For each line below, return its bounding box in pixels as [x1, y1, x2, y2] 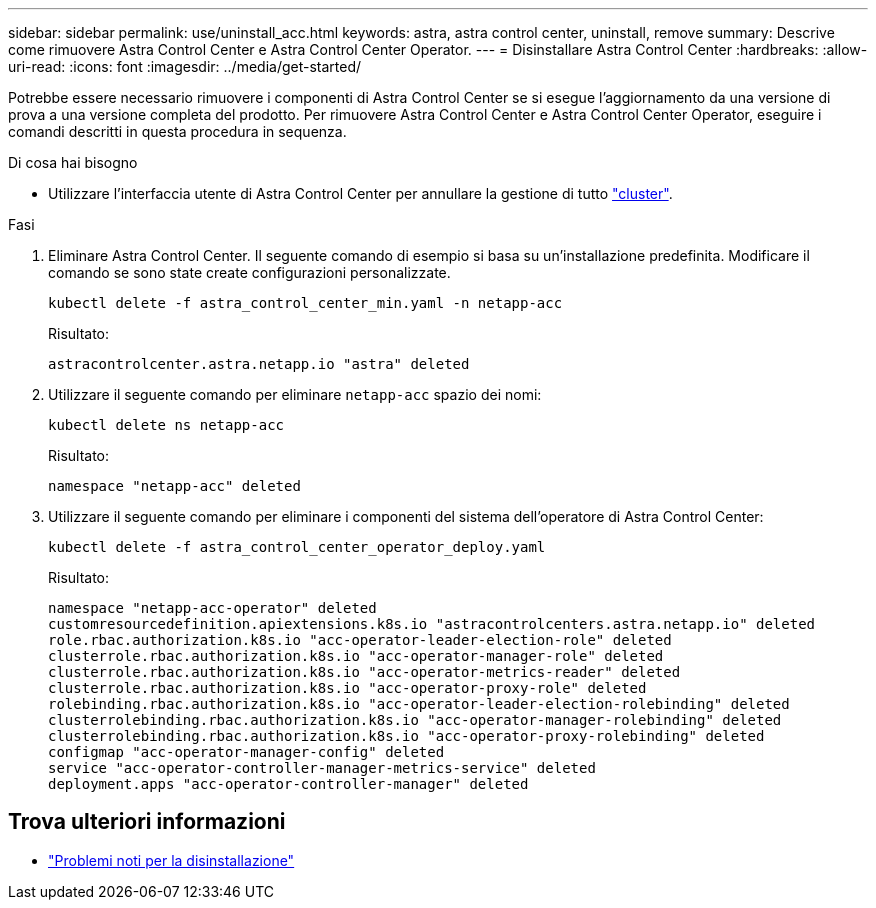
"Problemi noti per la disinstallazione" [48, 851, 295, 869]
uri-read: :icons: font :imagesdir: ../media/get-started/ [8, 58, 362, 75]
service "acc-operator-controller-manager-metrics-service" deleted [48, 760, 596, 776]
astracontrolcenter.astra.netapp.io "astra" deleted [48, 356, 470, 372]
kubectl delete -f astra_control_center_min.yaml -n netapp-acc [48, 295, 563, 311]
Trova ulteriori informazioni [8, 809, 286, 835]
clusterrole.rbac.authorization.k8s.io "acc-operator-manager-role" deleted [48, 648, 664, 664]
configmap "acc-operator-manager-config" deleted [48, 744, 445, 760]
